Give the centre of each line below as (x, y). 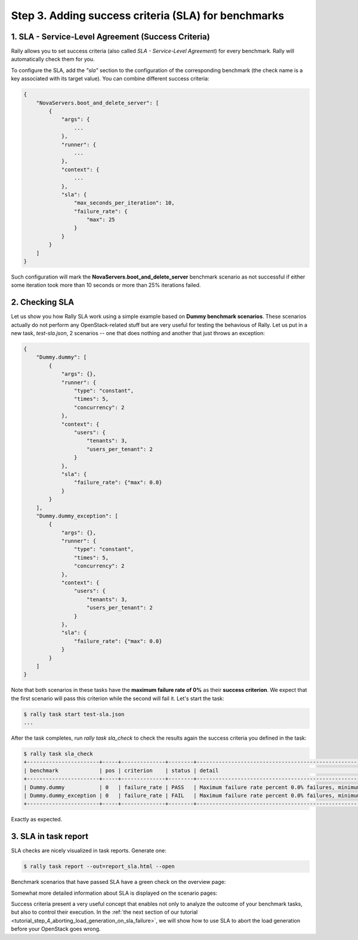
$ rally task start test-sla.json (74, 714)
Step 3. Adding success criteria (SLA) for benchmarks (148, 16)
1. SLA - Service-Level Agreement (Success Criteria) (110, 37)
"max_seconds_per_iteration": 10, (124, 203)
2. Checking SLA (43, 302)
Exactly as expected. (37, 820)
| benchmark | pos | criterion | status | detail (121, 770)
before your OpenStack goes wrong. (56, 929)
